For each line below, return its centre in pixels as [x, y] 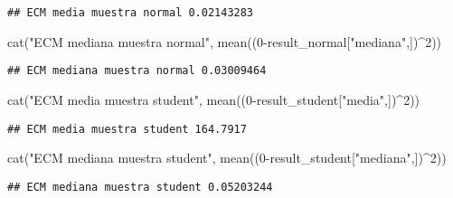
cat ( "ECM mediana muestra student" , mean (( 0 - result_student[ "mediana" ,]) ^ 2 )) [227, 158]
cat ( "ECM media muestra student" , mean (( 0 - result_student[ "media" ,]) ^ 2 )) [214, 99]
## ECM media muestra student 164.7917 [127, 129]
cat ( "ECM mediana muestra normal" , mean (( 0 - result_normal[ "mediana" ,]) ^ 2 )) [225, 41]
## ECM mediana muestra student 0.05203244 [140, 187]
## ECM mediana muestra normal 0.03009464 [137, 71]
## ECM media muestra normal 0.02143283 [131, 13]
